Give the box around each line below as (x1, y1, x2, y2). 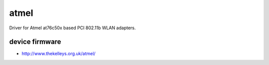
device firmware (9, 38, 62, 46)
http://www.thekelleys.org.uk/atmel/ (21, 51, 96, 57)
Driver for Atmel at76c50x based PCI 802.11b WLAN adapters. (9, 25, 136, 31)
